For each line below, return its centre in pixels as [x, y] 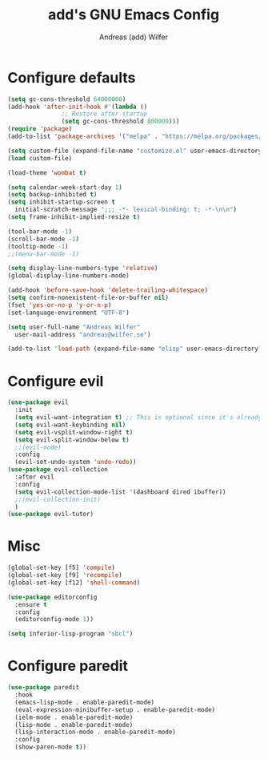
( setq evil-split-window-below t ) [72, 440]
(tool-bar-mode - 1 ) [40, 231]
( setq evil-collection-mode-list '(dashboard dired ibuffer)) [120, 492]
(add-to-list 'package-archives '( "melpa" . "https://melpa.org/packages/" [136, 137]
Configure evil [56, 381]
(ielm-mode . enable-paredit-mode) [74, 717]
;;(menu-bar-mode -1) [44, 254]
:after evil [35, 477]
